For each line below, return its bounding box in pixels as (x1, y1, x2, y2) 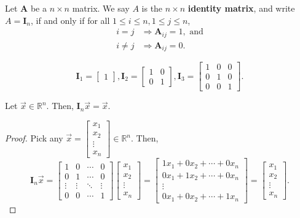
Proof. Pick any (5, 132, 63, 145)
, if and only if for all (30, 13, 110, 26)
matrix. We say (72, 2, 130, 14)
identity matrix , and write (187, 2, 295, 14)
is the (141, 2, 163, 14)
